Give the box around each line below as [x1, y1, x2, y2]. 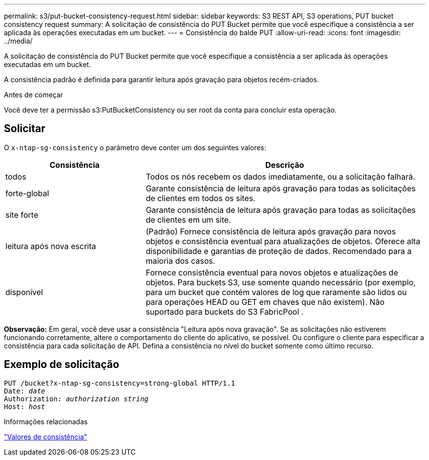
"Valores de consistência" [4, 432, 87, 441]
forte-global [5, 188, 49, 198]
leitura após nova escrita [5, 241, 96, 251]
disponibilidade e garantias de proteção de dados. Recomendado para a [145, 246, 412, 256]
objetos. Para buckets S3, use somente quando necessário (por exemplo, [145, 277, 416, 287]
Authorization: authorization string [4, 394, 149, 403]
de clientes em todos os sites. [145, 193, 256, 203]
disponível [5, 287, 43, 297]
